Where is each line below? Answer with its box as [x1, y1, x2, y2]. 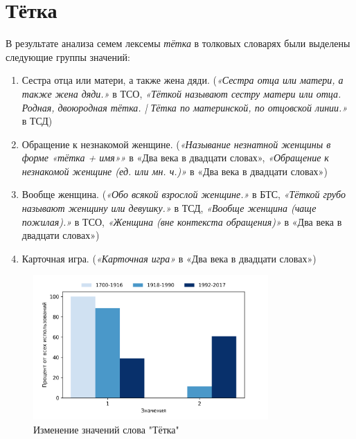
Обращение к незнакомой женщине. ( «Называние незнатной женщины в [21, 136, 331, 151]
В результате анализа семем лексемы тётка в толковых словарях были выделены [6, 36, 350, 51]
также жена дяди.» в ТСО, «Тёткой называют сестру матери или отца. [21, 86, 341, 100]
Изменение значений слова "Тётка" [33, 422, 179, 436]
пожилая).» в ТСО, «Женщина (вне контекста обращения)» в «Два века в [21, 214, 342, 229]
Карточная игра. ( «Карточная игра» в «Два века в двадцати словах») [21, 251, 317, 265]
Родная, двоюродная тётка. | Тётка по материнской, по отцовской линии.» [21, 100, 348, 114]
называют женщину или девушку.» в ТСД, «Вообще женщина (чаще [21, 201, 317, 215]
